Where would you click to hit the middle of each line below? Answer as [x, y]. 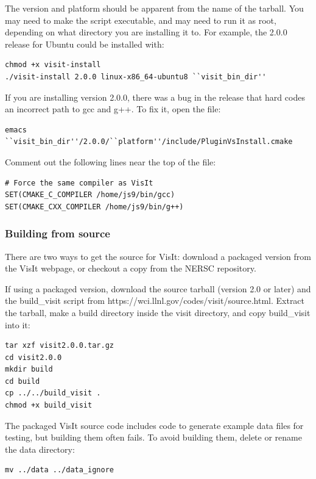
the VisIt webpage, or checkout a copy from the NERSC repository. [131, 268]
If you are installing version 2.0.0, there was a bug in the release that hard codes [155, 97]
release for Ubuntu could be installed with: [85, 44]
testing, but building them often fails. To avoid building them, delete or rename [153, 437]
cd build [23, 381]
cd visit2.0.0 [33, 357]
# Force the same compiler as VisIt [79, 183]
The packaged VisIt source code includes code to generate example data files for [154, 425]
